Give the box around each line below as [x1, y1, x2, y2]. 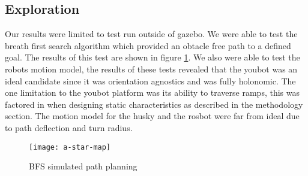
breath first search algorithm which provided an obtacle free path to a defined [5, 39, 291, 51]
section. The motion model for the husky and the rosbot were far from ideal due [5, 110, 300, 122]
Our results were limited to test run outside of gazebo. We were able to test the [5, 28, 298, 40]
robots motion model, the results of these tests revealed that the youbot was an [5, 62, 298, 75]
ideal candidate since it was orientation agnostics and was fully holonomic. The [5, 74, 296, 87]
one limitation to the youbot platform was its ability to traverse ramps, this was [5, 86, 300, 99]
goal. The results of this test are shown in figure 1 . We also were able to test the [5, 51, 300, 63]
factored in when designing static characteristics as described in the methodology [5, 98, 303, 110]
